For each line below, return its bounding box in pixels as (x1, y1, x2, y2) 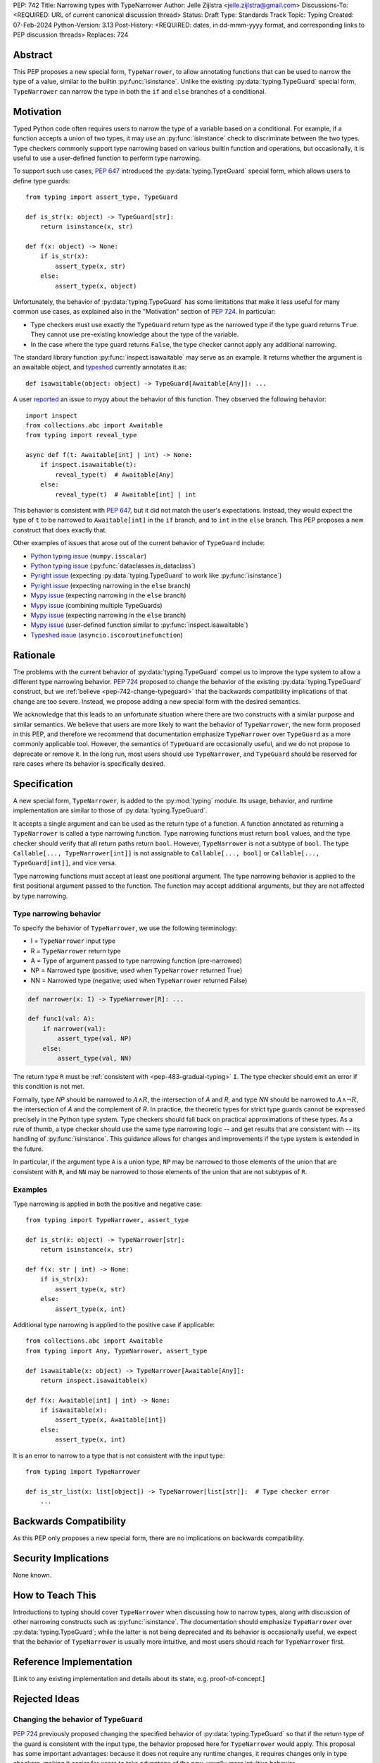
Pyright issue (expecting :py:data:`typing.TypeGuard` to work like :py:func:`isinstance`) (30, 571, 282, 580)
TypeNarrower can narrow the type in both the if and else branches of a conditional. (13, 87, 267, 95)
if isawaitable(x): (39, 1406, 108, 1414)
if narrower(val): (42, 1025, 106, 1032)
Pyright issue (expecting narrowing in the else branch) (30, 581, 191, 590)
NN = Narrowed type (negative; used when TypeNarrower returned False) (30, 976, 248, 984)
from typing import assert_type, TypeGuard (25, 193, 178, 201)
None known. (13, 1571, 52, 1579)
